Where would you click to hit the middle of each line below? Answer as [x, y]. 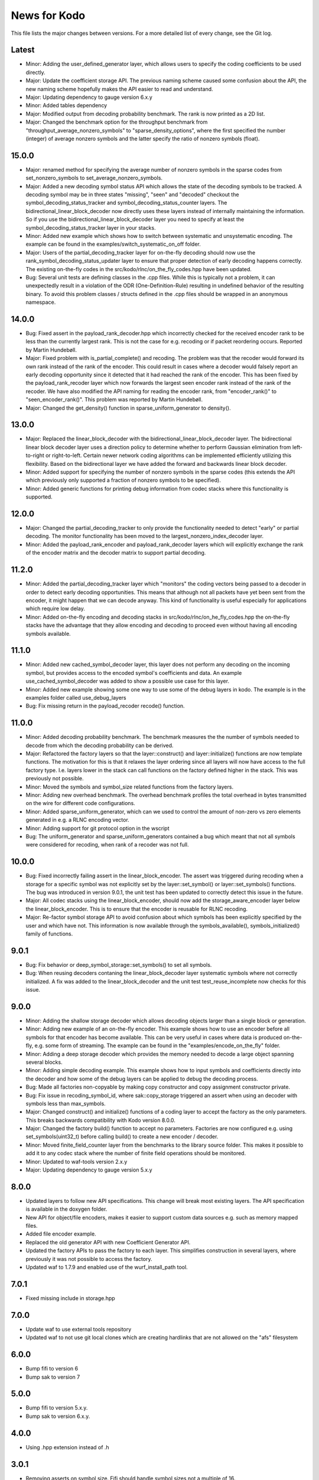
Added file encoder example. [61, 1234]
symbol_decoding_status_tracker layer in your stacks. [91, 227]
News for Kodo [48, 15]
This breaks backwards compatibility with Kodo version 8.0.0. [100, 1120]
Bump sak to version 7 [53, 1377]
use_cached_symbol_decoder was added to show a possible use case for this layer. [128, 681]
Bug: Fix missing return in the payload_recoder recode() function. [105, 706]
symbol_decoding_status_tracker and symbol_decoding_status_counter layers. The [126, 203]
